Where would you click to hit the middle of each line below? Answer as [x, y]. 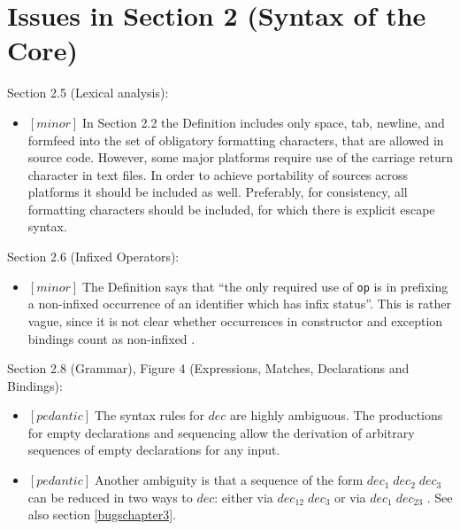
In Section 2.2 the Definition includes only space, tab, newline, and [264, 122]
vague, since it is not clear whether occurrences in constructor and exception [235, 320]
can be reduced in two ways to [110, 497]
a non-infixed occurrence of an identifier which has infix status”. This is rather [239, 304]
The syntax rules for [149, 415]
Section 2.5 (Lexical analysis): [88, 93]
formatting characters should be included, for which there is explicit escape [231, 209]
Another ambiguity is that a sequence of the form [229, 480]
